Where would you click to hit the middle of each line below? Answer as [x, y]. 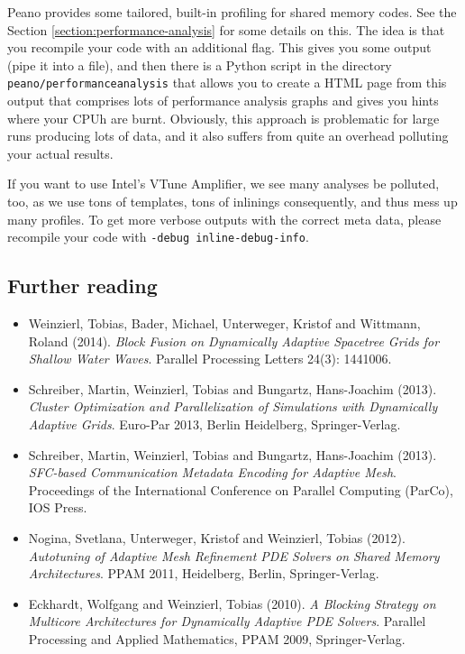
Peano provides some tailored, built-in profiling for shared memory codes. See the [232, 12]
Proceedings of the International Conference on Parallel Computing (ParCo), [241, 489]
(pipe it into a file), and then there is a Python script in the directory [200, 64]
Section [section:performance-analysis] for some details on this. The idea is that [226, 29]
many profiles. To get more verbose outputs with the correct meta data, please [224, 219]
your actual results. [60, 153]
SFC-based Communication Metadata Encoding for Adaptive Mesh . [212, 472]
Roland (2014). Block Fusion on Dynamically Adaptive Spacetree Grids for [234, 341]
